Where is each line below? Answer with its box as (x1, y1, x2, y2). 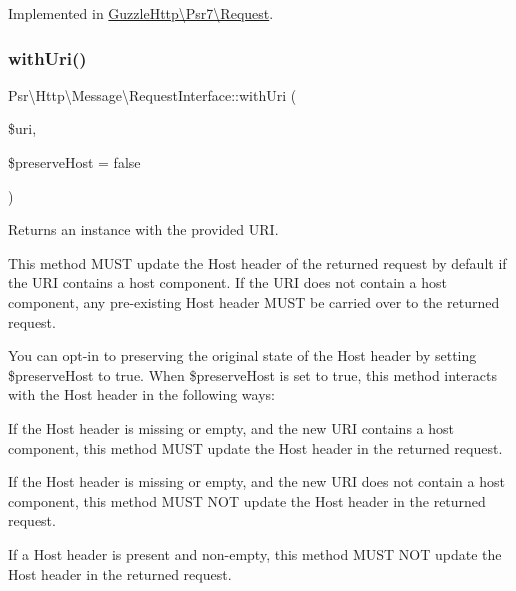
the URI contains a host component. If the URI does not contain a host (8, 272, 447, 293)
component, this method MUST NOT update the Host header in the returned (8, 490, 486, 511)
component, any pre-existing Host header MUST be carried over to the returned (8, 291, 500, 312)
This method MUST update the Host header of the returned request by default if (8, 252, 507, 273)
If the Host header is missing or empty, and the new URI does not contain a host (8, 471, 505, 492)
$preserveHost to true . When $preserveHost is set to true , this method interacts (8, 364, 497, 385)
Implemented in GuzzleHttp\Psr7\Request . (8, 3, 274, 23)
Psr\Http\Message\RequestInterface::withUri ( (8, 84, 297, 105)
